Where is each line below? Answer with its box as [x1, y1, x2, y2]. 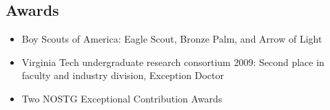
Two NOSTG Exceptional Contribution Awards [21, 91, 223, 105]
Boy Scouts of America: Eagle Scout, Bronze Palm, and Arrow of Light [21, 32, 322, 46]
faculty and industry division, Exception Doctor [21, 68, 224, 82]
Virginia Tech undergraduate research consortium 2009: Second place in [21, 54, 324, 69]
